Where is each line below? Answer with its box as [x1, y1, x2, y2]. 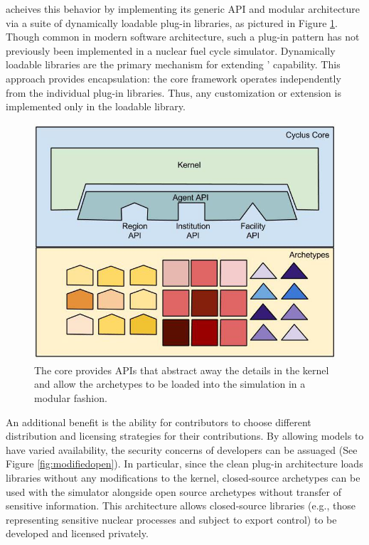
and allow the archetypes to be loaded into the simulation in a [34, 376, 306, 391]
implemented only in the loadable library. [6, 99, 186, 114]
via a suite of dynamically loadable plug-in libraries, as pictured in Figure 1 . [6, 15, 338, 30]
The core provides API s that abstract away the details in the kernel [34, 362, 329, 377]
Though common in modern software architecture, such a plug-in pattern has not [6, 29, 360, 44]
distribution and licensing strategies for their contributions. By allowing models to [6, 428, 364, 443]
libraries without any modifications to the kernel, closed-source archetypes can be [6, 470, 360, 485]
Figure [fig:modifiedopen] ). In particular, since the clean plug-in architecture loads [6, 456, 363, 471]
